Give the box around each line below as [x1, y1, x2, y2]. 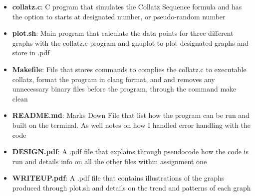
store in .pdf [12, 47, 50, 58]
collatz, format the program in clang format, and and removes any [12, 74, 215, 84]
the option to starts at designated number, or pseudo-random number [12, 11, 226, 21]
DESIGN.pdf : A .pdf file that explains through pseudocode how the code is [12, 146, 249, 157]
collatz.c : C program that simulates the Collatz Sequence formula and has [12, 1, 242, 11]
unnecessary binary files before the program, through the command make [12, 84, 237, 94]
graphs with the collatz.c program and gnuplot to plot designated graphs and [12, 37, 249, 48]
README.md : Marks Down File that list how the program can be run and [12, 110, 250, 120]
